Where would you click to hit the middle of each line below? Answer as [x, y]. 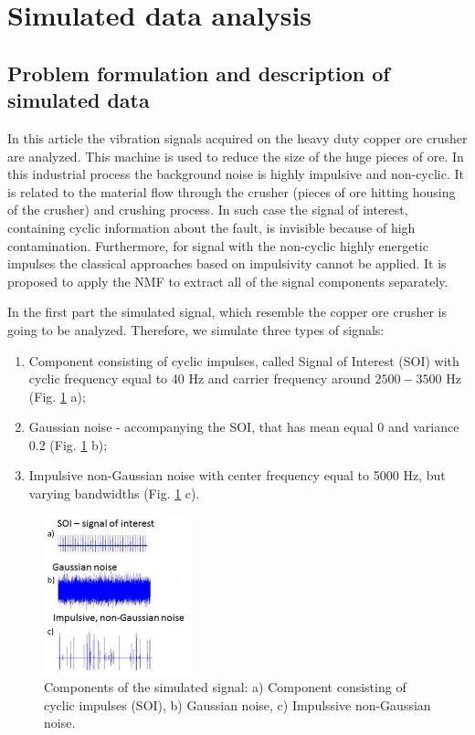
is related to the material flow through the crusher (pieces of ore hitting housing [232, 191]
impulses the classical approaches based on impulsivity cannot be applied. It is [227, 263]
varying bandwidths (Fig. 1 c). [114, 493]
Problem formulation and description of [199, 73]
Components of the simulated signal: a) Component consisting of [225, 687]
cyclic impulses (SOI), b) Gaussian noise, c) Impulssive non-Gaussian [237, 704]
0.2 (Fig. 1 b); [68, 444]
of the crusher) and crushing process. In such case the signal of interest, [208, 210]
